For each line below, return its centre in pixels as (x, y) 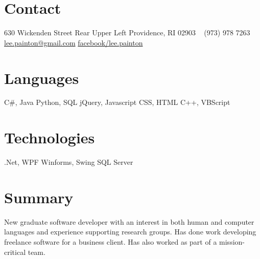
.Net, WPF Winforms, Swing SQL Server (69, 162)
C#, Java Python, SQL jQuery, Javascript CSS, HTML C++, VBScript (117, 102)
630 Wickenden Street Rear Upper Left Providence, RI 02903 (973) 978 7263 (127, 33)
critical (15, 252)
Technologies (50, 137)
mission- (232, 242)
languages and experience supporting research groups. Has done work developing (130, 232)
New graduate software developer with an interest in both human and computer (129, 221)
